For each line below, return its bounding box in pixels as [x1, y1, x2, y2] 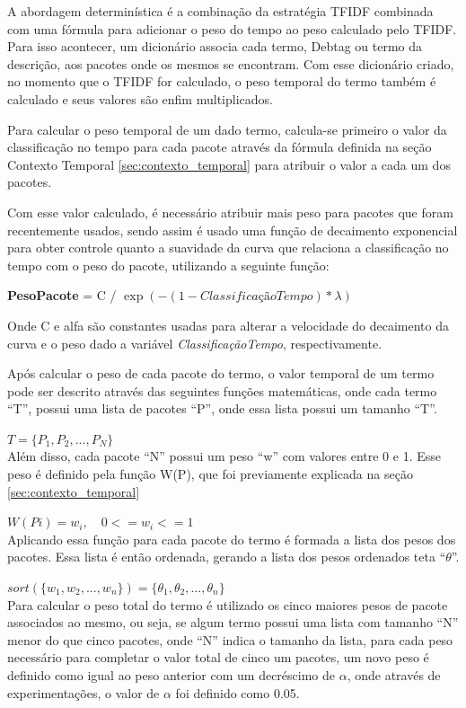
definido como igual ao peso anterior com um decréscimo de [7, 666, 336, 684]
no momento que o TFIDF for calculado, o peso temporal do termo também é [7, 72, 436, 91]
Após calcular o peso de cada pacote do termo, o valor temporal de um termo [7, 364, 435, 383]
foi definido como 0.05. [175, 683, 300, 702]
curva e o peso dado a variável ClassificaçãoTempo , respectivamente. [7, 333, 382, 352]
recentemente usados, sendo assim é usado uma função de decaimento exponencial [7, 220, 458, 239]
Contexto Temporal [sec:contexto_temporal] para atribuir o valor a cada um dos [7, 155, 451, 173]
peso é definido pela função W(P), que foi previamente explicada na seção [7, 465, 413, 483]
